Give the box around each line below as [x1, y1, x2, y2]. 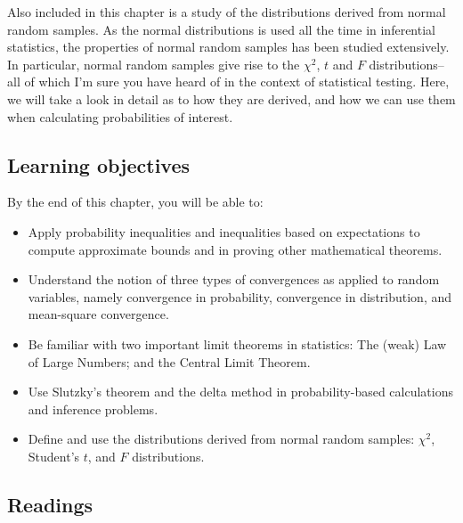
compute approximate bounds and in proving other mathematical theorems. [28, 240, 443, 258]
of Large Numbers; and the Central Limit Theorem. [28, 352, 311, 371]
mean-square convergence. [28, 305, 169, 323]
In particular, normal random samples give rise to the [7, 54, 300, 73]
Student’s [28, 446, 80, 465]
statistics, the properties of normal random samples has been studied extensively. [7, 37, 450, 56]
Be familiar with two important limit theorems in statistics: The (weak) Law [28, 334, 447, 353]
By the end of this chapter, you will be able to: [7, 192, 264, 211]
